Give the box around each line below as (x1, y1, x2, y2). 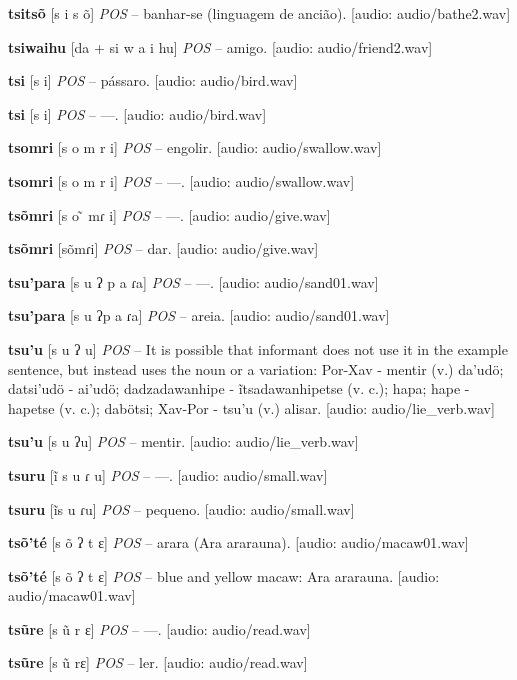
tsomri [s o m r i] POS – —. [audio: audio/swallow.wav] (8, 170, 355, 191)
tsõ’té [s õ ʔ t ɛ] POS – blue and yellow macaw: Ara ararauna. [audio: (8, 565, 440, 586)
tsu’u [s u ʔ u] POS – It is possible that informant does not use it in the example (8, 338, 508, 359)
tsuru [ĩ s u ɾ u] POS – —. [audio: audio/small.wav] (8, 464, 328, 485)
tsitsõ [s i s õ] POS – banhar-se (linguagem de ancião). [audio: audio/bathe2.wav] (8, 3, 511, 23)
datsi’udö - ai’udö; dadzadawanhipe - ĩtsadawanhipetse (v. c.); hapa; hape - (8, 378, 470, 399)
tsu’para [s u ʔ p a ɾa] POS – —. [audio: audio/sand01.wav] (8, 271, 379, 292)
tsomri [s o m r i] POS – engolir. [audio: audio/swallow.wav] (8, 137, 382, 158)
